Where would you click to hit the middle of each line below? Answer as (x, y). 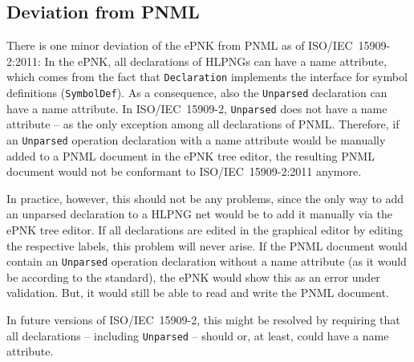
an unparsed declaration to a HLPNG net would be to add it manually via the (199, 214)
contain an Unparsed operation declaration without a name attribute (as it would (207, 261)
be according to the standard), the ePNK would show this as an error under (193, 277)
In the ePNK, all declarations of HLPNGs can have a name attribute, (215, 61)
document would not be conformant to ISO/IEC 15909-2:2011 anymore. (184, 171)
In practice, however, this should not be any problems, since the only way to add (205, 198)
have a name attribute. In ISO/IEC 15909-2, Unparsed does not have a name (197, 108)
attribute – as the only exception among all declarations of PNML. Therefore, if (203, 124)
